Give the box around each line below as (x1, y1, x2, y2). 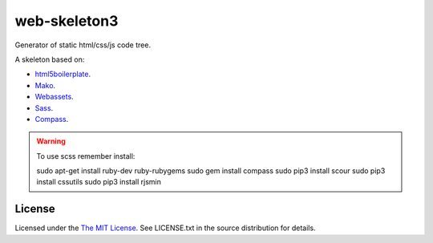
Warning (36, 136, 66, 146)
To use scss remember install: (36, 151, 136, 160)
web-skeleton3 (14, 12, 119, 30)
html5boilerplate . (34, 69, 91, 79)
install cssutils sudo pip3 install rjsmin (36, 177, 162, 187)
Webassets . (34, 92, 74, 102)
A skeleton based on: (14, 55, 85, 64)
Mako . (34, 80, 56, 90)
